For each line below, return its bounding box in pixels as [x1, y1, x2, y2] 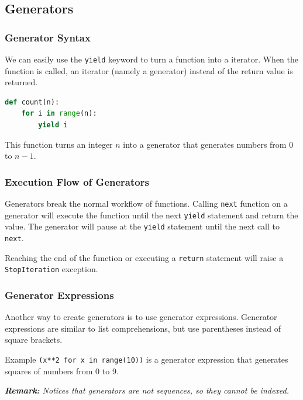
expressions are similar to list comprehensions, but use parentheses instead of [5, 322, 281, 334]
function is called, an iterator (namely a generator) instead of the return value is [5, 64, 293, 76]
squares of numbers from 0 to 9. [5, 364, 119, 377]
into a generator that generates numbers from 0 [123, 138, 294, 150]
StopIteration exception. [5, 263, 98, 275]
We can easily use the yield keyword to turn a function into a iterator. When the [5, 53, 299, 65]
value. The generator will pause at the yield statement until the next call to [5, 220, 280, 232]
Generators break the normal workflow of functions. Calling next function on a [5, 197, 288, 210]
